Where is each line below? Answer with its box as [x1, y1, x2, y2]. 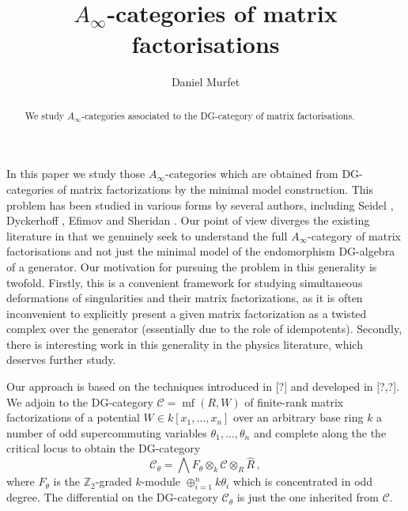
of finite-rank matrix [244, 393, 344, 410]
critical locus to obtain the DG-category [6, 440, 201, 456]
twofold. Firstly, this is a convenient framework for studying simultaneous [6, 274, 363, 290]
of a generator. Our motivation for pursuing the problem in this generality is [6, 258, 377, 274]
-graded [95, 473, 132, 490]
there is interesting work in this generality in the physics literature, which [6, 335, 363, 352]
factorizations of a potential [6, 409, 140, 426]
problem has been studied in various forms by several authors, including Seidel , [6, 196, 394, 213]
